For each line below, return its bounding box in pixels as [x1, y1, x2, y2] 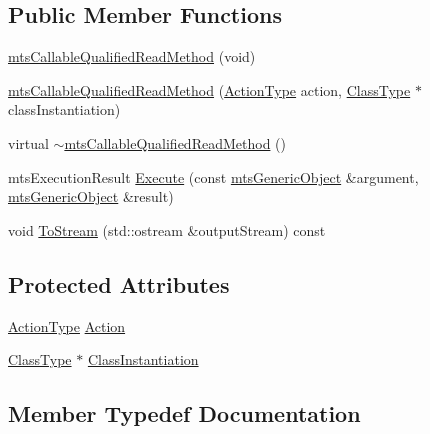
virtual [8, 132, 49, 153]
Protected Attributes [8, 268, 230, 299]
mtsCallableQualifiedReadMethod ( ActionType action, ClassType [8, 79, 411, 100]
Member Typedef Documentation [8, 398, 361, 429]
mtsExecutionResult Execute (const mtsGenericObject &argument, [8, 166, 419, 187]
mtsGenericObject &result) [8, 186, 174, 207]
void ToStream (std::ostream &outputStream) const [8, 219, 326, 240]
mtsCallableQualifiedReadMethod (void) [8, 46, 256, 67]
